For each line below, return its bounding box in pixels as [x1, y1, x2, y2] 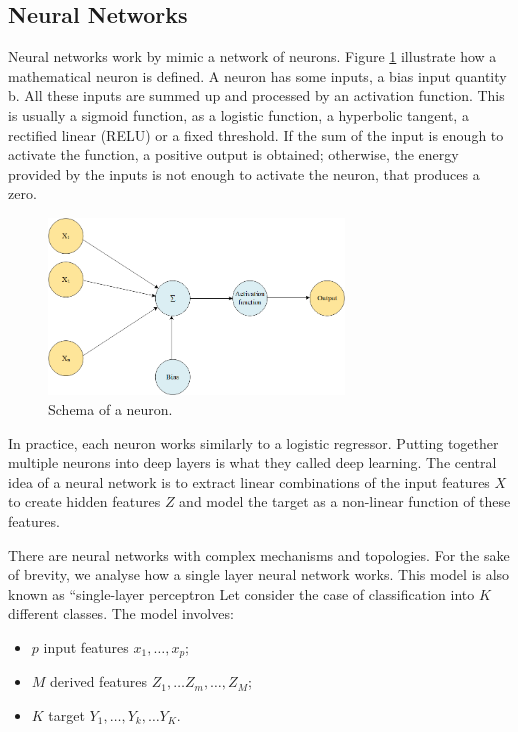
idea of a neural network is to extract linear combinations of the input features [8, 471, 490, 492]
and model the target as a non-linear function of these [179, 491, 511, 512]
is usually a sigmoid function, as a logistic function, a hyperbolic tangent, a [8, 104, 469, 125]
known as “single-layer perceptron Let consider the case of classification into [8, 583, 475, 604]
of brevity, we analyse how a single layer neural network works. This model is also [8, 564, 510, 585]
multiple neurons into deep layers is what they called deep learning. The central [8, 452, 497, 473]
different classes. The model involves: [8, 603, 234, 624]
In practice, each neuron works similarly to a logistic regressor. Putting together [8, 432, 499, 453]
